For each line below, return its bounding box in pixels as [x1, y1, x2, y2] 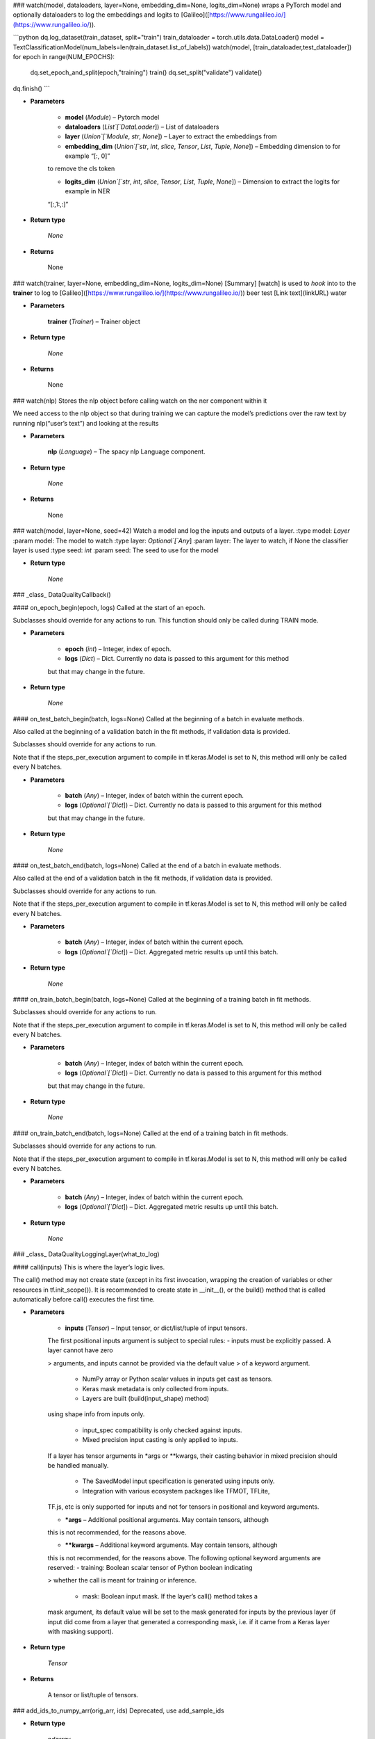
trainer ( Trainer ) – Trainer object [47, 317, 140, 326]
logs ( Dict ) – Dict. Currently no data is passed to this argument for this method [65, 655, 290, 663]
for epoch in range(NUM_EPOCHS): [12, 52, 115, 61]
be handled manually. [47, 1461, 109, 1469]
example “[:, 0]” [65, 152, 110, 160]
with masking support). [47, 1628, 114, 1636]
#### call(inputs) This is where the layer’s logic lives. [12, 1263, 165, 1271]
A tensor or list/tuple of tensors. [47, 1690, 139, 1699]
